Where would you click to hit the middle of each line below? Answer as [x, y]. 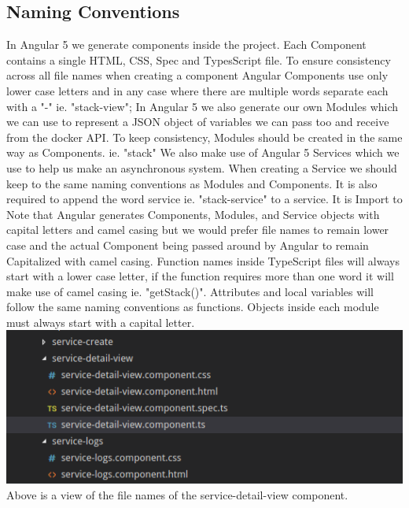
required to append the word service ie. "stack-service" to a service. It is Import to [204, 199]
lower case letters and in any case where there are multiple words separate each [197, 90]
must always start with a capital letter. [101, 322]
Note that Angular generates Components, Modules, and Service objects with [193, 214]
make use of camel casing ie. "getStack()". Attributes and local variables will [190, 291]
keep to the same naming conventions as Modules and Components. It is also [192, 183]
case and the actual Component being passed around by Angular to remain [188, 245]
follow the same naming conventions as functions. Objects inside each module [193, 307]
